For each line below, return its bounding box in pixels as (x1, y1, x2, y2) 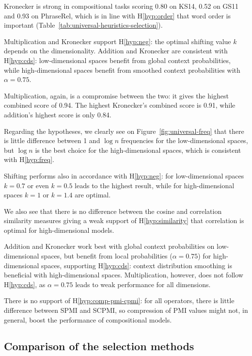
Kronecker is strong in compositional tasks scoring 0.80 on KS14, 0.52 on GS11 (4, 1, 239, 11)
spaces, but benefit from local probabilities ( (41, 251, 173, 261)
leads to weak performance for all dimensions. (75, 279, 211, 289)
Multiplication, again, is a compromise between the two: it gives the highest (4, 90, 229, 100)
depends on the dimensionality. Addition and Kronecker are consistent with (4, 46, 228, 56)
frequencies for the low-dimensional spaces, (121, 135, 248, 146)
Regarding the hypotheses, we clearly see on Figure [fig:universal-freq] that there (4, 126, 244, 136)
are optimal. (75, 190, 111, 200)
